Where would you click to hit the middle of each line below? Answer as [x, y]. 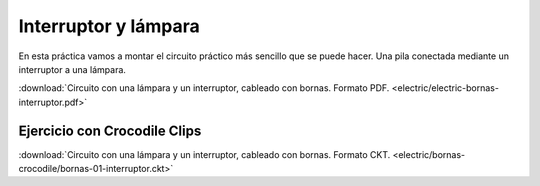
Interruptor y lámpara [109, 26]
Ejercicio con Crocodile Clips [110, 130]
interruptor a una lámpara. [72, 69]
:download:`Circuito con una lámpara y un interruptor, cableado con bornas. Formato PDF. [204, 88]
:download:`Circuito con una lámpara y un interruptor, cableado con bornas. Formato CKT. [204, 154]
